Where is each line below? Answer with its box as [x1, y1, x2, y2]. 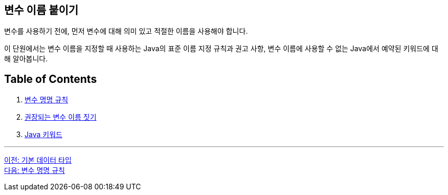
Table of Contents [4, 72, 97, 85]
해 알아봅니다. [4, 54, 48, 63]
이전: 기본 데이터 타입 [4, 156, 72, 165]
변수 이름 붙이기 [4, 4, 79, 16]
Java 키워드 [25, 130, 62, 139]
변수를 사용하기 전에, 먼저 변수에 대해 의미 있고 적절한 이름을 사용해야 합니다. [4, 27, 248, 36]
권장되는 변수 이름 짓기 [25, 113, 97, 122]
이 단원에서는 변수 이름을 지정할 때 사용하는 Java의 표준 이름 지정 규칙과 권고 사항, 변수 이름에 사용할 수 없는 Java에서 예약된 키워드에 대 [4, 44, 438, 53]
